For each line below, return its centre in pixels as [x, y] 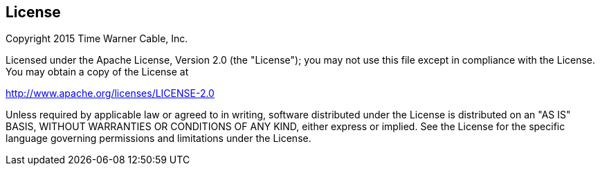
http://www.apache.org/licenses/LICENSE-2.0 [110, 93]
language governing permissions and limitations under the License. [158, 138]
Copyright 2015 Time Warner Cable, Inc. [97, 39]
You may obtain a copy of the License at [97, 72]
